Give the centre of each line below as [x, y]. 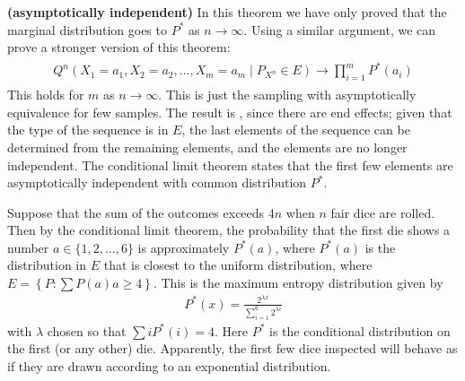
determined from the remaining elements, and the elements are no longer [207, 147]
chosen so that [87, 330]
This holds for [46, 95]
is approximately [184, 247]
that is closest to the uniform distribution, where [238, 265]
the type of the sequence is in [88, 130]
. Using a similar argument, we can [340, 29]
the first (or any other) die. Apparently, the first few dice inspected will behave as [232, 348]
